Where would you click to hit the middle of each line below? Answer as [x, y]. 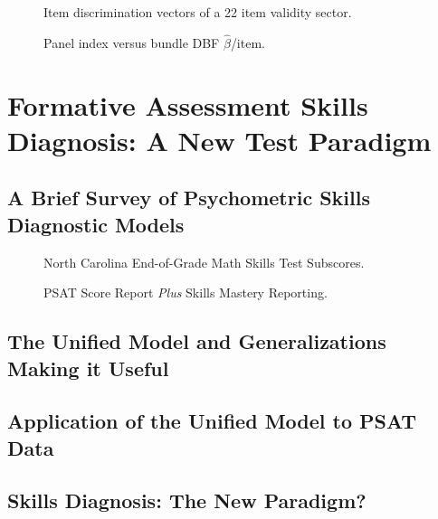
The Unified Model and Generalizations [197, 341]
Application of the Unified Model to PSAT [212, 421]
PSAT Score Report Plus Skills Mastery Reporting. [186, 293]
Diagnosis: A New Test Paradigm [219, 140]
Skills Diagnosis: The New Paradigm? [187, 500]
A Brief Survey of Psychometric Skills [189, 198]
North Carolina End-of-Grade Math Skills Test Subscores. [204, 262]
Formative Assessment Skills [188, 104]
